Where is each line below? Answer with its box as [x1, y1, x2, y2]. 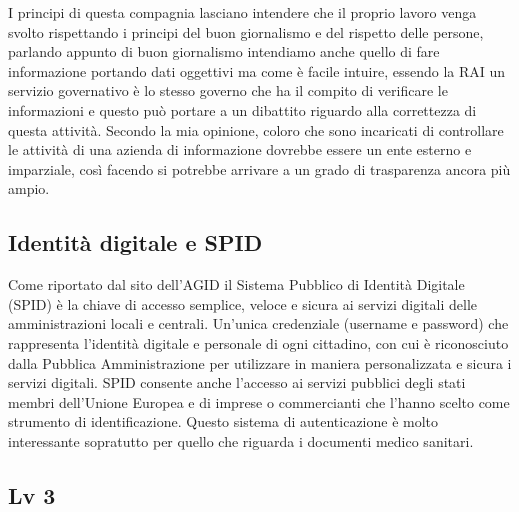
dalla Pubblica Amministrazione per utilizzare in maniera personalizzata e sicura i [8, 352, 512, 373]
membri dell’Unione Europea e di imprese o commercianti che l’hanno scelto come [8, 391, 510, 412]
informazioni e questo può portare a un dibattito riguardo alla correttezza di [8, 99, 477, 120]
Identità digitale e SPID [8, 227, 263, 258]
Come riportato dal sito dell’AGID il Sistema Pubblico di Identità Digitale [8, 274, 465, 295]
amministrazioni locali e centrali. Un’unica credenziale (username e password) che [8, 313, 509, 334]
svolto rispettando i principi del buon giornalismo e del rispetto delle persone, [8, 21, 484, 42]
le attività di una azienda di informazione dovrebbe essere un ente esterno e [8, 139, 472, 160]
